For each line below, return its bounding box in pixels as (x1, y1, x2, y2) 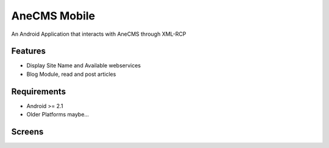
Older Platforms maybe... (26, 111, 90, 118)
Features (11, 46, 46, 56)
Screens (11, 126, 44, 136)
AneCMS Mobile (11, 9, 96, 22)
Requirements (11, 86, 66, 96)
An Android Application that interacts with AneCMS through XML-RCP (11, 30, 186, 38)
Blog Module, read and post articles (26, 70, 116, 78)
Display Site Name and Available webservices (26, 62, 141, 69)
